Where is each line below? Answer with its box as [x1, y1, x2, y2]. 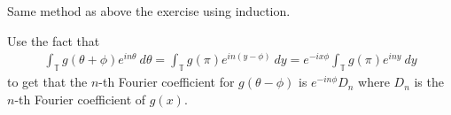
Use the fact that [7, 31, 100, 50]
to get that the [7, 73, 88, 91]
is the [414, 73, 444, 91]
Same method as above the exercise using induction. [7, 2, 291, 19]
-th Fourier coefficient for [98, 73, 235, 91]
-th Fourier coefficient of [14, 89, 146, 108]
